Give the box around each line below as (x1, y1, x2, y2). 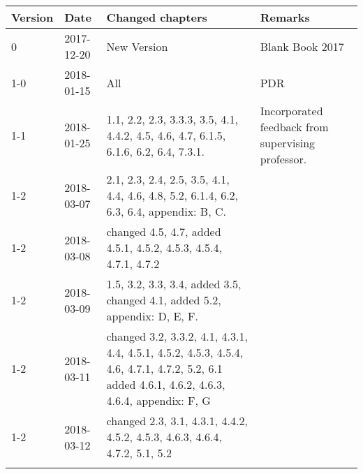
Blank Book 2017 (260, 38, 344, 54)
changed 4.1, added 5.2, (106, 292, 221, 308)
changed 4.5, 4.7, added (106, 223, 221, 239)
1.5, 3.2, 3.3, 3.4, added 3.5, (106, 276, 242, 292)
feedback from (260, 119, 329, 135)
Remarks (260, 9, 310, 25)
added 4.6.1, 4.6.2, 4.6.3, (106, 376, 225, 392)
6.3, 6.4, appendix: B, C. (106, 203, 226, 219)
